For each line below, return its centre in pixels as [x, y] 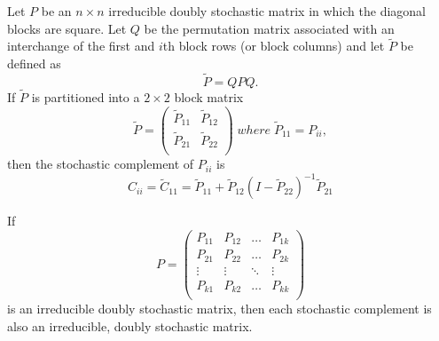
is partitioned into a [86, 97]
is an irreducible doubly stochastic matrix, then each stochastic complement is [219, 309]
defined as [34, 63]
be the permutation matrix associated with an [269, 28]
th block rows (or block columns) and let [274, 46]
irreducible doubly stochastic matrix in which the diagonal [267, 11]
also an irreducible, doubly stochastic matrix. [130, 326]
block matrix [209, 97]
